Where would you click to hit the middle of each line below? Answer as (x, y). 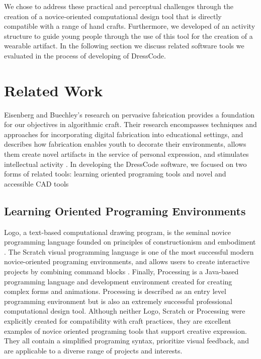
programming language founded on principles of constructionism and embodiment (130, 242)
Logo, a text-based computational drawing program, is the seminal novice (117, 232)
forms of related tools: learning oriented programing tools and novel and (115, 174)
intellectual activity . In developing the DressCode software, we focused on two (125, 164)
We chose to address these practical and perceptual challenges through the (119, 6)
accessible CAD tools (36, 183)
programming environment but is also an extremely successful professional (118, 301)
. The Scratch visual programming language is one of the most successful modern (129, 251)
